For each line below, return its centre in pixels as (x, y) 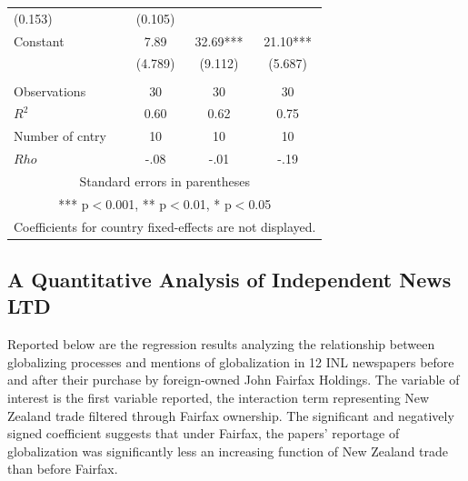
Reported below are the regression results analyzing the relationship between (221, 344)
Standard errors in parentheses (164, 180)
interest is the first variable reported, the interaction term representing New (219, 398)
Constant (39, 40)
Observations (50, 90)
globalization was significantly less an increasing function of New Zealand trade (228, 451)
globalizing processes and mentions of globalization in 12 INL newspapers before (231, 361)
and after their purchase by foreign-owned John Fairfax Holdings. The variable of (234, 380)
